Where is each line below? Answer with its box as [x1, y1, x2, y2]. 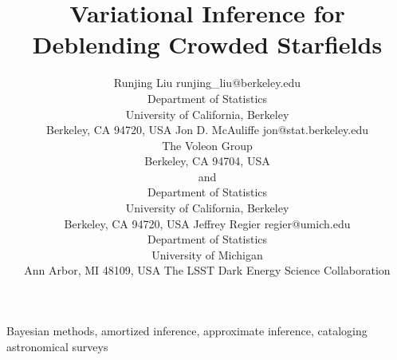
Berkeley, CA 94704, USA [144, 152, 270, 169]
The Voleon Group [162, 136, 253, 153]
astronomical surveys [6, 338, 108, 354]
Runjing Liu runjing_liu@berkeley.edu [113, 74, 301, 91]
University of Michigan [151, 246, 263, 263]
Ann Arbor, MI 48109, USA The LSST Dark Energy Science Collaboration [24, 262, 391, 279]
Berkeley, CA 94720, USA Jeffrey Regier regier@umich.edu [64, 215, 351, 231]
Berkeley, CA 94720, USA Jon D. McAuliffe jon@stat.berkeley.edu [45, 121, 369, 138]
